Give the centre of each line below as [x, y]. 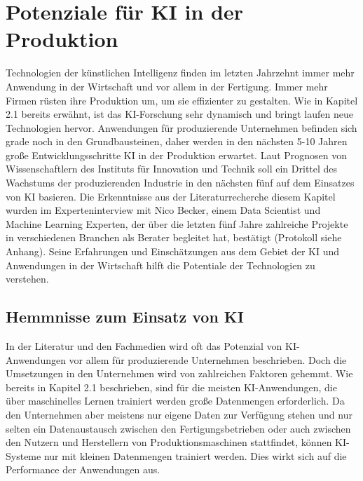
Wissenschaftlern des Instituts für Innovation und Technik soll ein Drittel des [172, 169]
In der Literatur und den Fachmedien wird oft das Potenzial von [144, 346]
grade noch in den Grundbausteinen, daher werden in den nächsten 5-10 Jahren [177, 141]
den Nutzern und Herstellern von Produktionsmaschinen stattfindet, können [169, 442]
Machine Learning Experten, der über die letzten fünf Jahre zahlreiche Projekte [177, 223]
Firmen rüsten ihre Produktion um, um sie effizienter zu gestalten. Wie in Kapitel [182, 100]
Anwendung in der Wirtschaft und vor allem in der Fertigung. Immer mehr [167, 86]
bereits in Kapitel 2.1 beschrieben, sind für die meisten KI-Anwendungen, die [171, 387]
